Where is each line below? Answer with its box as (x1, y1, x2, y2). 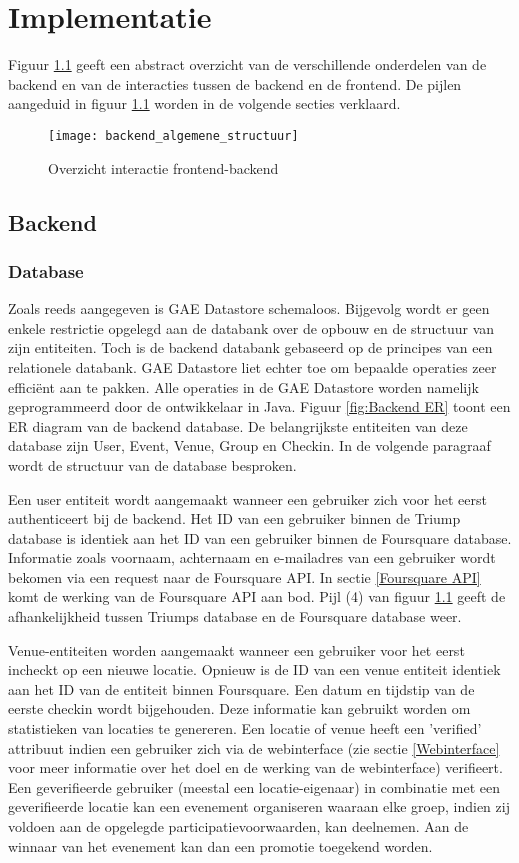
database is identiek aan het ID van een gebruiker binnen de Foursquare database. (8, 527, 512, 548)
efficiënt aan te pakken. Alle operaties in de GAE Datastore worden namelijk (8, 376, 479, 397)
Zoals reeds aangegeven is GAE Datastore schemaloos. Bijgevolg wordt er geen (8, 298, 490, 319)
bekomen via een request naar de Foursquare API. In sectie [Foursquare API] (8, 566, 481, 587)
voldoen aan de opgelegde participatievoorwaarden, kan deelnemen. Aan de (8, 816, 469, 836)
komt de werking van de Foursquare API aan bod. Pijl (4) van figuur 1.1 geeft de (8, 586, 506, 607)
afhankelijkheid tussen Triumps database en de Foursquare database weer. (8, 606, 462, 627)
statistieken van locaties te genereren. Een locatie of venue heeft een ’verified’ (8, 718, 482, 739)
